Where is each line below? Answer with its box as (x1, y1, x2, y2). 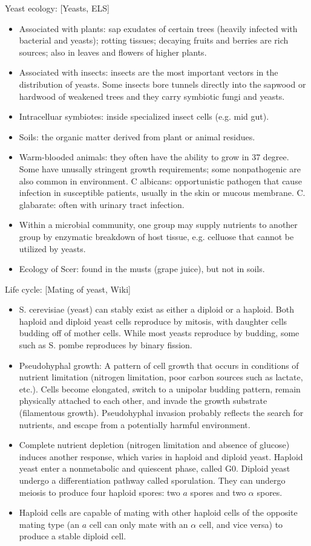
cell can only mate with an (89, 518, 188, 530)
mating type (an (19, 518, 79, 530)
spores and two (190, 486, 246, 498)
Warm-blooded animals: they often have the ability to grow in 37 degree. (19, 151, 289, 163)
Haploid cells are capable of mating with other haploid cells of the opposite (19, 506, 298, 519)
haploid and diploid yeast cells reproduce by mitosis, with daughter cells (19, 314, 287, 327)
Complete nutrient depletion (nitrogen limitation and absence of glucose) (19, 438, 290, 451)
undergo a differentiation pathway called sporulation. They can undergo (19, 474, 286, 486)
